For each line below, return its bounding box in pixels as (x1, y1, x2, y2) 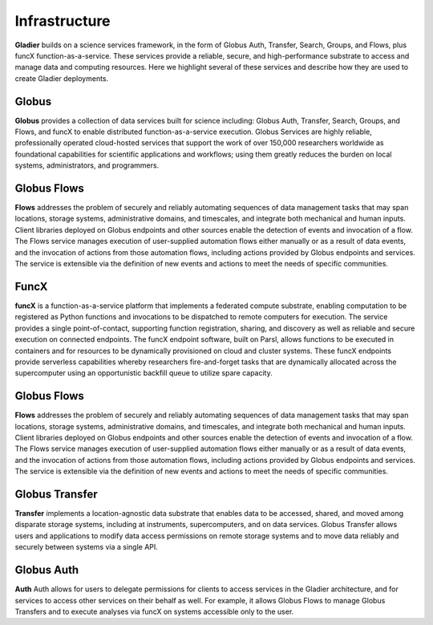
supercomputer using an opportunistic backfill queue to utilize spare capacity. (14, 368, 273, 378)
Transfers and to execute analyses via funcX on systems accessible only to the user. (14, 607, 294, 616)
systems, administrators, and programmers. (14, 160, 160, 170)
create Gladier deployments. (14, 73, 109, 83)
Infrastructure (14, 12, 111, 30)
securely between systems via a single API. (14, 542, 158, 552)
